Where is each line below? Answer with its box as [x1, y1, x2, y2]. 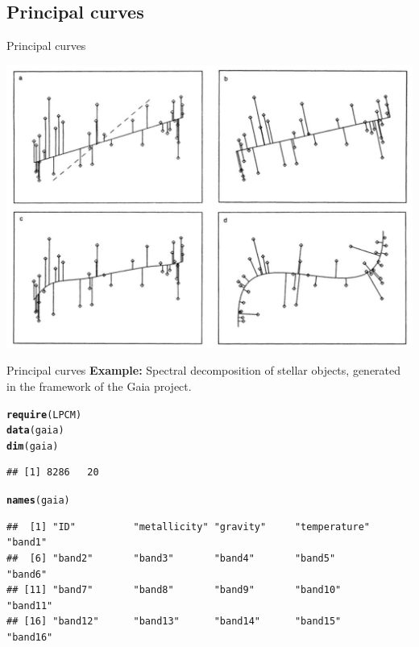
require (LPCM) [6, 409, 82, 421]
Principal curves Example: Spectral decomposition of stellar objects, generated [6, 362, 401, 379]
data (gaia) [6, 425, 64, 437]
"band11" [6, 599, 53, 612]
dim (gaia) [6, 440, 59, 452]
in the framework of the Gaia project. [6, 377, 192, 394]
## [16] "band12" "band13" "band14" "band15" [6, 616, 342, 628]
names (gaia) [6, 495, 70, 507]
